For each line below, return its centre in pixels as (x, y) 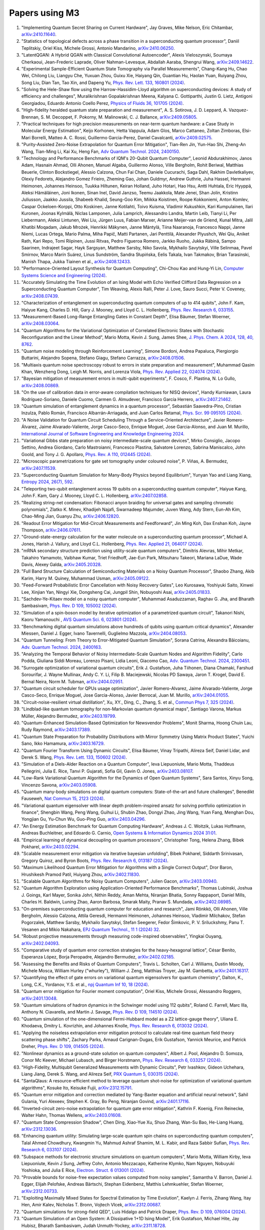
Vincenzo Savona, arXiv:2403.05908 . (59, 785)
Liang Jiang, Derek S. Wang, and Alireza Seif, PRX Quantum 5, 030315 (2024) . (100, 1074)
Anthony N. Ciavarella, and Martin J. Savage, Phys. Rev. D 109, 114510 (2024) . (100, 1012)
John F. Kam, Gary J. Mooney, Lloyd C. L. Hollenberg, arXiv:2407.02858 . (94, 496)
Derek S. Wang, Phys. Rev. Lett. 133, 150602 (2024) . (74, 757)
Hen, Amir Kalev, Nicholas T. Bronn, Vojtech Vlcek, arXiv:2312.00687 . (91, 1205)
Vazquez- (238, 110)
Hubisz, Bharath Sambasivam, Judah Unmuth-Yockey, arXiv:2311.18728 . (94, 1226)
